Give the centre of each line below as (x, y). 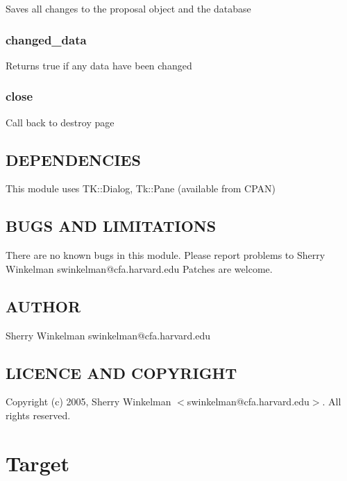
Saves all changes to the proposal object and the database (128, 8)
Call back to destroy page (60, 122)
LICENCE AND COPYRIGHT (121, 372)
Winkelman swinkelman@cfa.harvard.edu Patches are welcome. (139, 268)
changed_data (46, 39)
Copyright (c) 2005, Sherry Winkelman (88, 402)
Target (38, 463)
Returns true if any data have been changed (99, 65)
